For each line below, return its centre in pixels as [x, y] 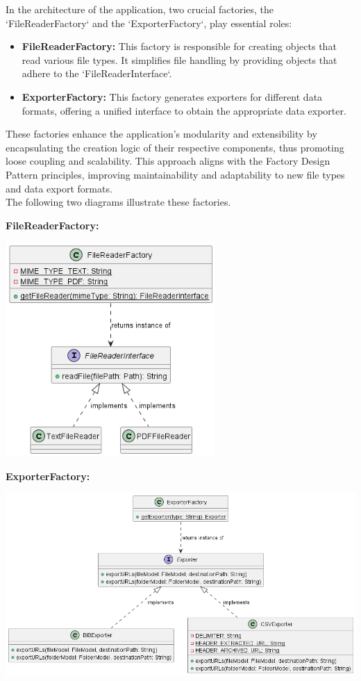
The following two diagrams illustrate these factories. [118, 202]
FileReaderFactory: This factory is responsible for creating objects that [179, 46]
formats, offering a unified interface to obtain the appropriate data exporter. [184, 110]
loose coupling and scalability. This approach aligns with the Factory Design [168, 161]
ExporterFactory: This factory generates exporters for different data [172, 96]
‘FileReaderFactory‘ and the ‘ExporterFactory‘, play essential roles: [149, 23]
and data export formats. [59, 188]
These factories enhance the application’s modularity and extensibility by [161, 134]
